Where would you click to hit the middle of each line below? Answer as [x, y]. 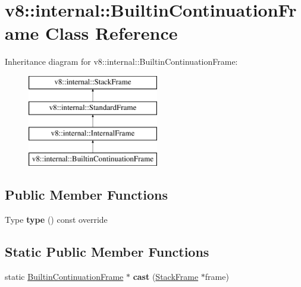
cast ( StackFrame [166, 276]
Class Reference [111, 33]
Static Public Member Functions [107, 251]
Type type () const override [56, 219]
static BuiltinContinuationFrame [64, 276]
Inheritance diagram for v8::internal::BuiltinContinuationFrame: [121, 61]
